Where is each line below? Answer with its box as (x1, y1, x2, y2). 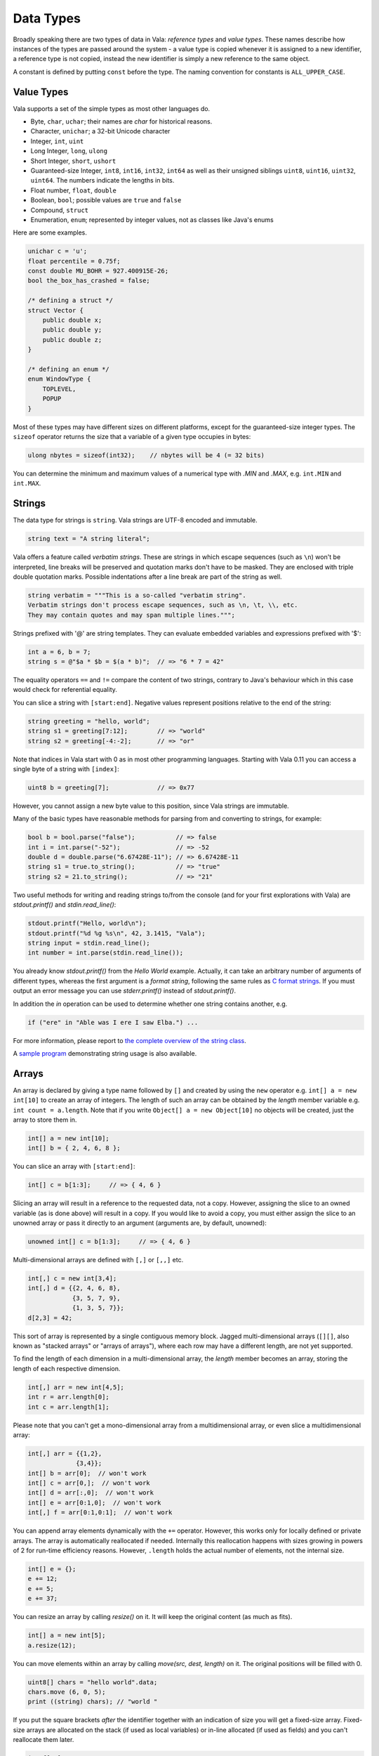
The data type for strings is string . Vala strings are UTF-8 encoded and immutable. (13, 516, 258, 525)
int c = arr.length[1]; (27, 1403, 110, 1411)
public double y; (42, 326, 102, 334)
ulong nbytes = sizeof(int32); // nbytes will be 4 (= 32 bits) (27, 451, 265, 459)
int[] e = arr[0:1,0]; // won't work (27, 1498, 161, 1507)
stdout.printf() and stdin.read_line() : (13, 900, 117, 909)
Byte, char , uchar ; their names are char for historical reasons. (30, 117, 213, 126)
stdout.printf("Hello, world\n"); (27, 919, 147, 927)
